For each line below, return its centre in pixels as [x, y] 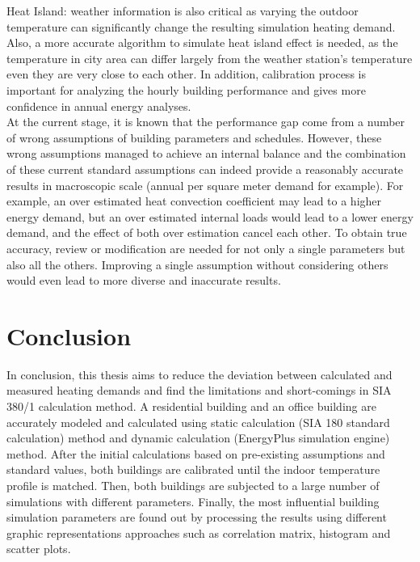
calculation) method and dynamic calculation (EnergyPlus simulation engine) [198, 438]
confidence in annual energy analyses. [99, 106]
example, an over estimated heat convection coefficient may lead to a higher [194, 201]
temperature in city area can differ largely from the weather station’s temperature [210, 58]
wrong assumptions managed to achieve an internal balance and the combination [206, 153]
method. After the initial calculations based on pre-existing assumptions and [196, 453]
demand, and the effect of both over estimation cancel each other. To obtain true [207, 232]
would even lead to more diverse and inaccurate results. [144, 280]
